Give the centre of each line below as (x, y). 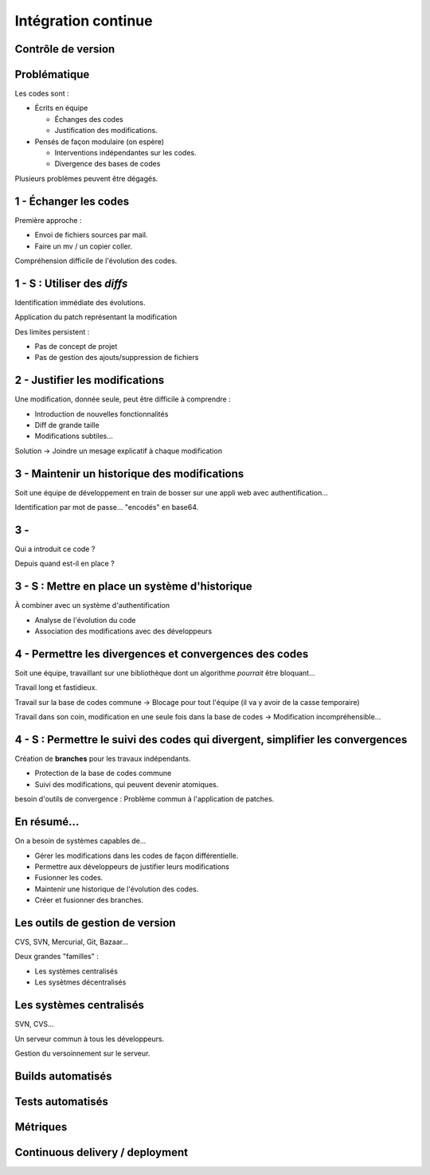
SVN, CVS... (35, 1024)
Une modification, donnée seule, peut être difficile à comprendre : (123, 399)
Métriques (41, 1127)
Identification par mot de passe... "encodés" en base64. (107, 507)
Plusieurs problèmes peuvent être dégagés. (86, 178)
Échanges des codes (89, 119)
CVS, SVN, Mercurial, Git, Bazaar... (72, 942)
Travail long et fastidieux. (56, 687)
